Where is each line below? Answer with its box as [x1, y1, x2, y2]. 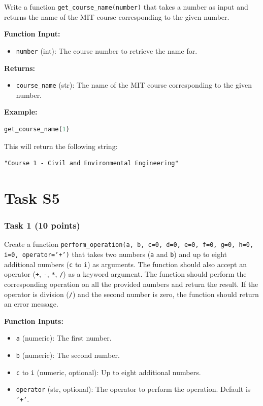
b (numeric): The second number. [16, 350, 120, 360]
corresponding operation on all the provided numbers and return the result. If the [4, 278, 258, 289]
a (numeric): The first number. [16, 333, 112, 343]
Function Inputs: [4, 315, 63, 326]
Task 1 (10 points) [4, 219, 80, 232]
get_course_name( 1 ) [4, 125, 70, 133]
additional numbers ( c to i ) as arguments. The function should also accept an [4, 259, 247, 269]
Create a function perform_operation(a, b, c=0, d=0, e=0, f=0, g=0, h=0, [4, 239, 254, 249]
